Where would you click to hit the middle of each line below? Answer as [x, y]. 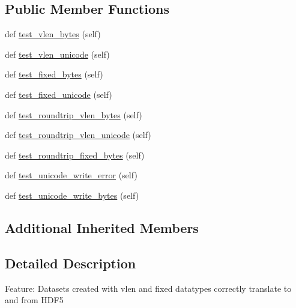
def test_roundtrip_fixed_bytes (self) [75, 155]
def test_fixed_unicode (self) [59, 94]
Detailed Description [71, 263]
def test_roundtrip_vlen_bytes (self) [74, 114]
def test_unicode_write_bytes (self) [72, 195]
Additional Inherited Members [102, 227]
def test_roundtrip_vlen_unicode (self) [78, 135]
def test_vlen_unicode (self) [57, 54]
